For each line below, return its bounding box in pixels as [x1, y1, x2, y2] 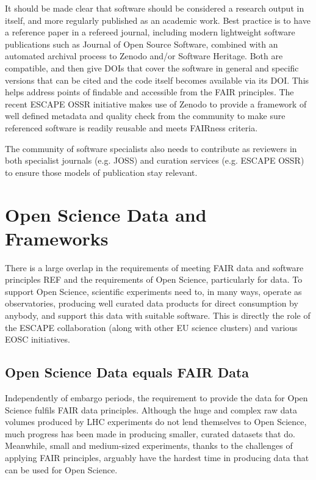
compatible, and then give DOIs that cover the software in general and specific [5, 61, 299, 74]
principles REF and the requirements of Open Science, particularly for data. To [5, 273, 303, 286]
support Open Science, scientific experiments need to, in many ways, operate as [5, 285, 302, 297]
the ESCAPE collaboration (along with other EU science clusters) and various [5, 321, 298, 333]
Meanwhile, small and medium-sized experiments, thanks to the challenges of [5, 439, 293, 452]
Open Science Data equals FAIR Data [5, 363, 250, 382]
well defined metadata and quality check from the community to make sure [5, 109, 285, 122]
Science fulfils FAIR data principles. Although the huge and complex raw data [5, 403, 297, 416]
